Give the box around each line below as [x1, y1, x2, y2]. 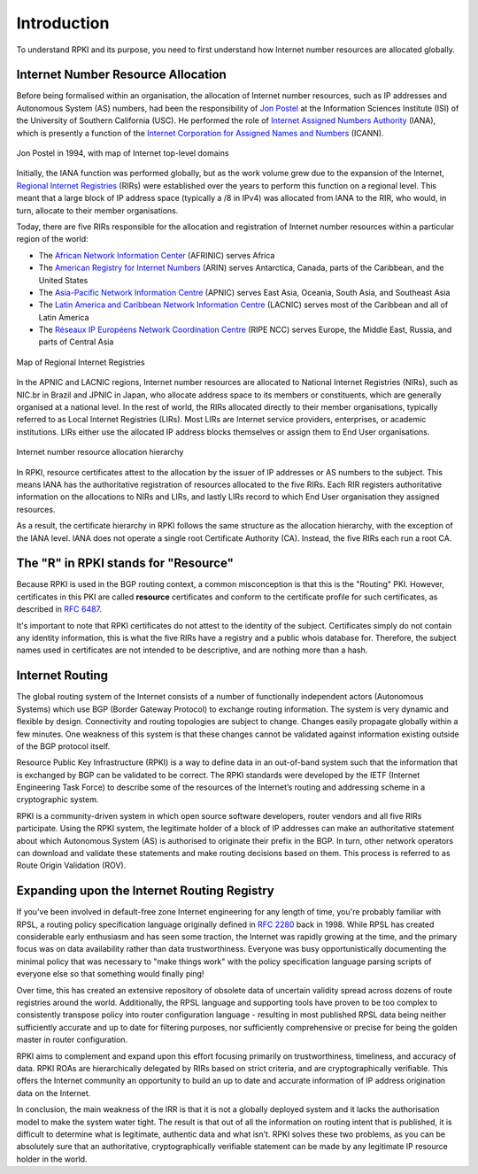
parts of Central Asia [38, 336, 114, 347]
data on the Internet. [16, 1087, 91, 1098]
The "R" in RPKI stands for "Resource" [16, 556, 235, 571]
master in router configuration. [16, 1034, 128, 1045]
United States [38, 274, 89, 285]
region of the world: [16, 234, 89, 244]
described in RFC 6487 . [16, 604, 102, 614]
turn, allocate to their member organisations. [16, 205, 179, 216]
